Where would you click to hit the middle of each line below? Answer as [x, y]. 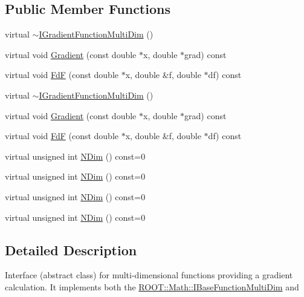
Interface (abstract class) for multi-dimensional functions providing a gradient [149, 275]
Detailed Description [71, 250]
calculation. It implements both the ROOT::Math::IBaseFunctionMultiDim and [152, 286]
